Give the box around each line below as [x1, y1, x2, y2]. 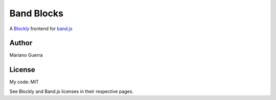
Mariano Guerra [9, 52, 43, 58]
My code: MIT [9, 79, 39, 85]
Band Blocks [9, 8, 64, 19]
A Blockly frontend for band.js [9, 26, 73, 32]
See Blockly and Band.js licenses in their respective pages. [9, 88, 134, 94]
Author [9, 39, 33, 47]
